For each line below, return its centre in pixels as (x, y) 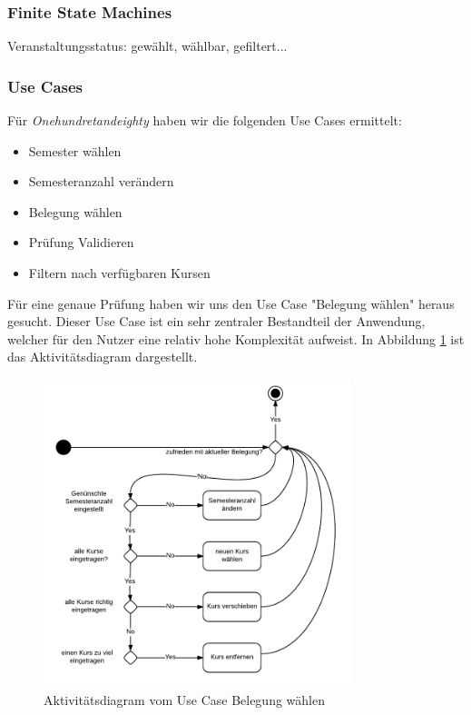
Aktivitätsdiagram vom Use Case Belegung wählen (184, 699)
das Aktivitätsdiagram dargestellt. (103, 357)
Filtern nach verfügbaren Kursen (119, 273)
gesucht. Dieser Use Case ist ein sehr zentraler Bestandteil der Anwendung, (216, 321)
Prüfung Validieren (81, 242)
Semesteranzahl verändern (101, 181)
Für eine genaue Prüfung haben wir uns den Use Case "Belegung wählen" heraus (231, 303)
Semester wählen (75, 150)
